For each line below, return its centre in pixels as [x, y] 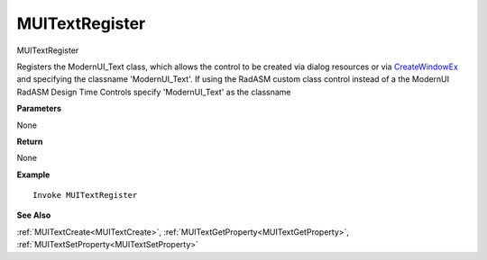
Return [30, 141]
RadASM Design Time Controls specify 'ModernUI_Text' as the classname [154, 92]
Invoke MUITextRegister [85, 195]
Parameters [39, 109]
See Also [34, 215]
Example [33, 175]
